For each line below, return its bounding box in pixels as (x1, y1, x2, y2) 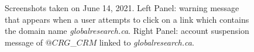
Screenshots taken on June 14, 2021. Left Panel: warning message (5, 2, 239, 13)
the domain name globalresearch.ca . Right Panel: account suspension (5, 25, 249, 37)
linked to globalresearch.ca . (99, 36, 194, 48)
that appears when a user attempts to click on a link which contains (5, 13, 249, 25)
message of (5, 36, 43, 48)
